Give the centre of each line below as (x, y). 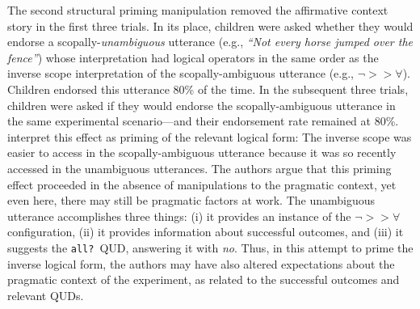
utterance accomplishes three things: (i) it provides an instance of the (179, 216)
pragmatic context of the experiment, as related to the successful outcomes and (204, 279)
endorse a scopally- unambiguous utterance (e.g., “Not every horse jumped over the (210, 42)
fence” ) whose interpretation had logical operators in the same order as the (193, 57)
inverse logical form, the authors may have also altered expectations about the (201, 263)
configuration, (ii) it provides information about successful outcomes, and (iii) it (206, 232)
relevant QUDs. (46, 295)
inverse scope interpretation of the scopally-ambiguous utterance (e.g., (181, 73)
